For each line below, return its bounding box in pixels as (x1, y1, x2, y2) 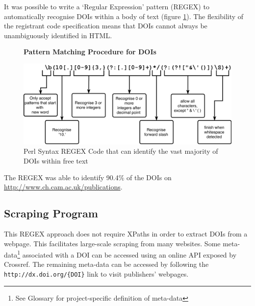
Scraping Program (4, 206, 98, 221)
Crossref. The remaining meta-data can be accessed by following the (4, 259, 209, 269)
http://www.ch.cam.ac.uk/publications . (4, 182, 123, 192)
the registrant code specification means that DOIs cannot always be (4, 21, 207, 31)
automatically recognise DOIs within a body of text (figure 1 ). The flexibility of (4, 11, 244, 21)
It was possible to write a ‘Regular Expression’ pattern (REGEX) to (4, 1, 209, 11)
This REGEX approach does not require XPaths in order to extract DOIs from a (4, 228, 248, 238)
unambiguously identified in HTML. (4, 30, 112, 40)
